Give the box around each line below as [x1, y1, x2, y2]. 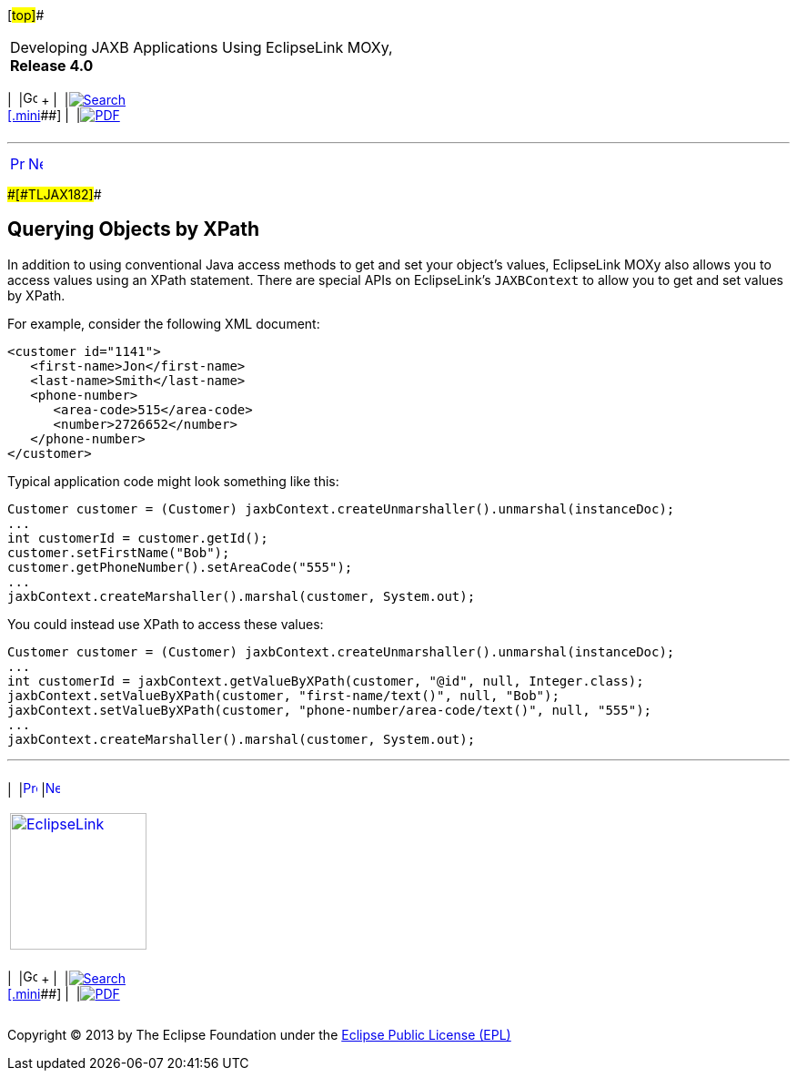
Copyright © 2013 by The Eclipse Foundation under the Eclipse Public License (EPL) [7, 1026, 511, 1042]
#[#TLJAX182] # [7, 187, 102, 202]
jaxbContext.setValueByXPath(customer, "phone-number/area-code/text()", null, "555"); [7, 702, 652, 717]
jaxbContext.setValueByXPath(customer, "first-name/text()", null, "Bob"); [7, 687, 560, 703]
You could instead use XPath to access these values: [7, 615, 324, 632]
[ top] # [7, 7, 45, 23]
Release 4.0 [10, 56, 94, 75]
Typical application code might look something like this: [7, 473, 339, 489]
